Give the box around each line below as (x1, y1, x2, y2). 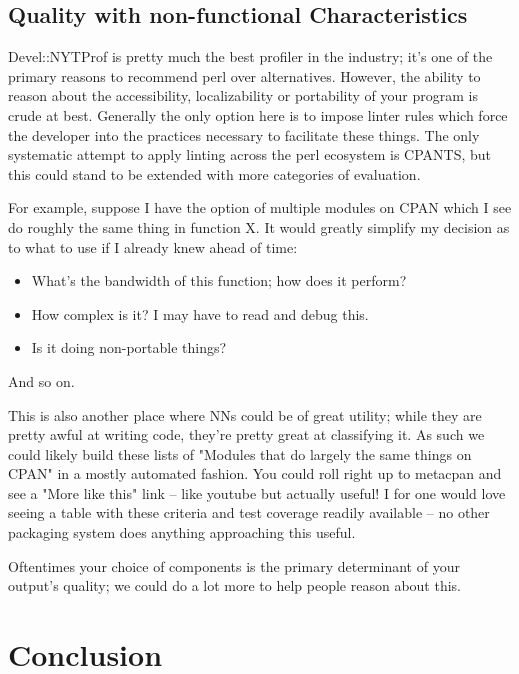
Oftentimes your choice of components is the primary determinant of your (8, 555, 460, 576)
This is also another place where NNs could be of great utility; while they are (8, 404, 482, 425)
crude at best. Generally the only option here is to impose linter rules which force (8, 104, 508, 125)
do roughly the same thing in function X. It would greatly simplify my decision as (8, 216, 510, 237)
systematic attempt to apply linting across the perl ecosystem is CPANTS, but (8, 144, 491, 165)
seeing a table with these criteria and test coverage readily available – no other (8, 502, 490, 523)
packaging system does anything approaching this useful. (8, 522, 356, 543)
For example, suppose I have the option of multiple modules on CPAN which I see (8, 197, 512, 218)
